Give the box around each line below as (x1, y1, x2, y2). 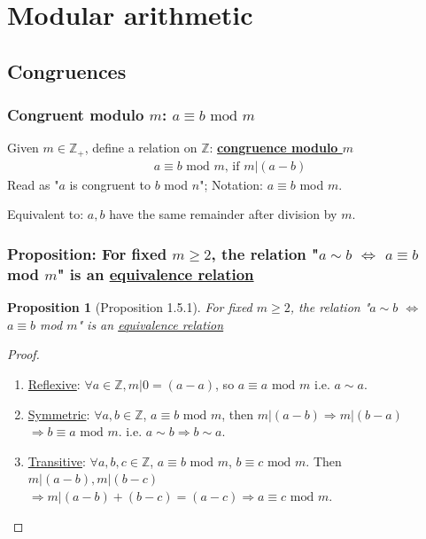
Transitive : (27, 451, 86, 470)
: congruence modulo (209, 138, 338, 157)
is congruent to (69, 175, 151, 193)
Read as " (7, 175, 59, 193)
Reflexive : (27, 374, 81, 393)
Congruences (7, 57, 127, 84)
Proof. (7, 345, 40, 363)
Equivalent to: (7, 205, 84, 223)
